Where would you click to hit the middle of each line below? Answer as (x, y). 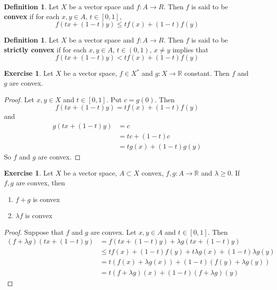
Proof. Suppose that (34, 232)
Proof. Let (19, 99)
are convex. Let (113, 232)
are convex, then (40, 183)
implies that (190, 49)
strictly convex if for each (45, 49)
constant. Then (207, 73)
